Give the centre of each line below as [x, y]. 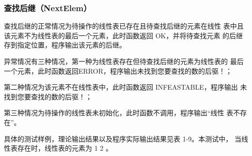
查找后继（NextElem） [48, 8]
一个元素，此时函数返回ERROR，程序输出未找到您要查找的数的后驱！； [118, 70]
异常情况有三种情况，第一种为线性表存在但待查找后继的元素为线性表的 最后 [124, 61]
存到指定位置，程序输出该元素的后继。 [65, 45]
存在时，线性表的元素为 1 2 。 [65, 148]
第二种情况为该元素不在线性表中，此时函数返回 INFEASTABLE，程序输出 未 [126, 87]
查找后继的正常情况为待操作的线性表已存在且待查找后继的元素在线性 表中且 [124, 26]
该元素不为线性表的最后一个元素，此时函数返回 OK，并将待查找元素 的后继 [124, 35]
